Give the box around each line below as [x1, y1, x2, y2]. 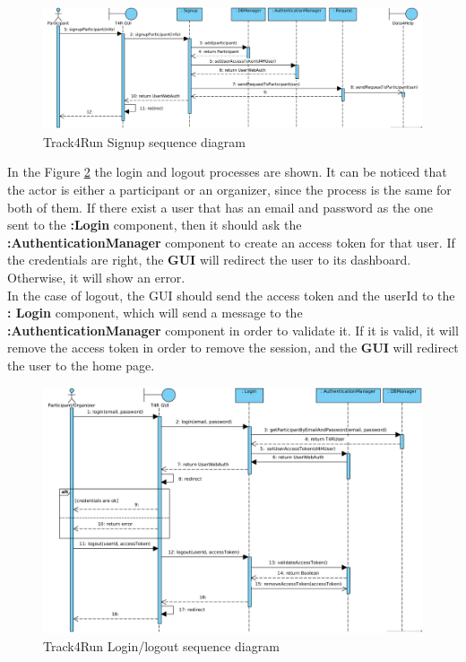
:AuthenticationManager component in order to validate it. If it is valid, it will [7, 320, 459, 339]
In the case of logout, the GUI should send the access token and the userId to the [7, 285, 455, 304]
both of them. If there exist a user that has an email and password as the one [7, 197, 433, 216]
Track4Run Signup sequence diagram [43, 132, 246, 151]
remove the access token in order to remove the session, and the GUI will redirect [7, 338, 459, 357]
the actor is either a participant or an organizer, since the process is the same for [7, 180, 452, 198]
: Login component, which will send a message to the [7, 303, 303, 322]
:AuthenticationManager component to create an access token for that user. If [7, 232, 455, 251]
